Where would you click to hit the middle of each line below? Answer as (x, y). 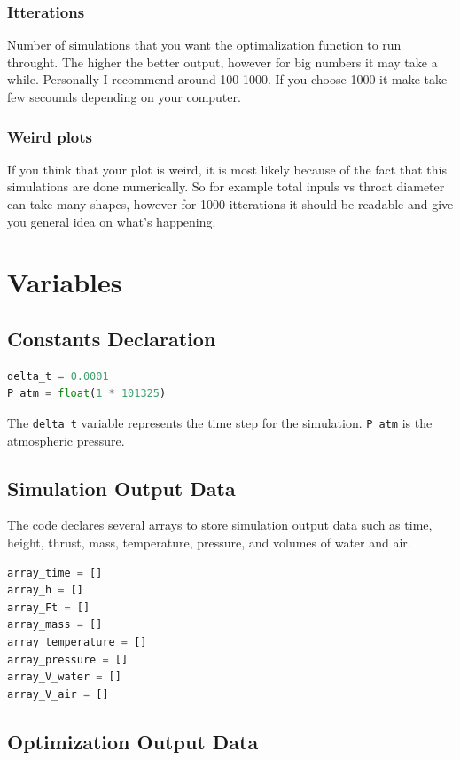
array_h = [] (45, 590)
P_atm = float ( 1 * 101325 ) (87, 394)
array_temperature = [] (77, 642)
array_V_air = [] (58, 694)
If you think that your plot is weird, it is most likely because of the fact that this (227, 169)
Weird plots (50, 136)
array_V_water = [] (64, 677)
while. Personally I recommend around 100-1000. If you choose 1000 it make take (227, 79)
